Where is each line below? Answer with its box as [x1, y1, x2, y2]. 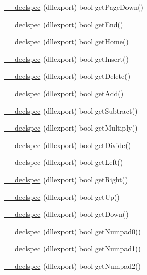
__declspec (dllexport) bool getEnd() [4, 19, 123, 29]
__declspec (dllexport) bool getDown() [4, 209, 129, 219]
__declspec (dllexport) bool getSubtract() [4, 105, 138, 116]
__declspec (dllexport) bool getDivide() [4, 139, 131, 150]
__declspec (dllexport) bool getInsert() [4, 53, 129, 64]
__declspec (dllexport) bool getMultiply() [4, 122, 138, 133]
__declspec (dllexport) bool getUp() [4, 191, 120, 202]
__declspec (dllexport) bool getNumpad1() [4, 243, 141, 254]
